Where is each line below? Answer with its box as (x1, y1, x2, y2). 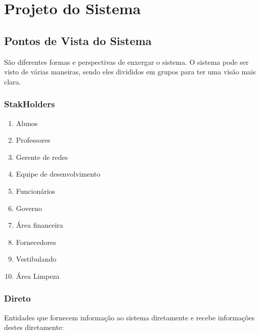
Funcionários (16, 185, 56, 196)
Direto (4, 292, 31, 305)
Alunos (16, 117, 38, 128)
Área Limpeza (16, 270, 60, 281)
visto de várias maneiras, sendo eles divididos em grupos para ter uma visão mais (4, 66, 256, 77)
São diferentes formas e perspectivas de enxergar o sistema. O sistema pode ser (4, 56, 249, 67)
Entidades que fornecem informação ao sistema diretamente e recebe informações (4, 312, 255, 322)
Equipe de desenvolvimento (16, 169, 101, 179)
